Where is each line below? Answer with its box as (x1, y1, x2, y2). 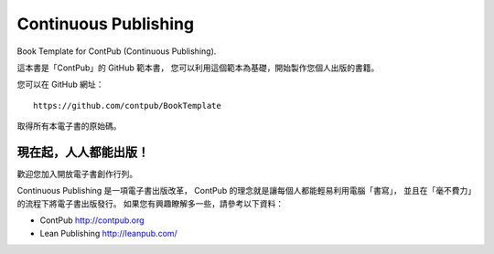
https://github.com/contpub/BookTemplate (33, 101, 221, 111)
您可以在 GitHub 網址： (16, 79, 104, 90)
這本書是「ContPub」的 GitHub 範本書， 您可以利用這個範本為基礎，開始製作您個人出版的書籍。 (16, 62, 380, 73)
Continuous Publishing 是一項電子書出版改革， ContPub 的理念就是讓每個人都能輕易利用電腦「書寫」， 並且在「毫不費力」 (16, 185, 472, 196)
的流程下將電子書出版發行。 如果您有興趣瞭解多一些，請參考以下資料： (16, 197, 284, 209)
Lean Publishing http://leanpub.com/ (39, 228, 177, 238)
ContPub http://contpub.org (39, 215, 145, 226)
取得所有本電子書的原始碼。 (16, 121, 122, 132)
